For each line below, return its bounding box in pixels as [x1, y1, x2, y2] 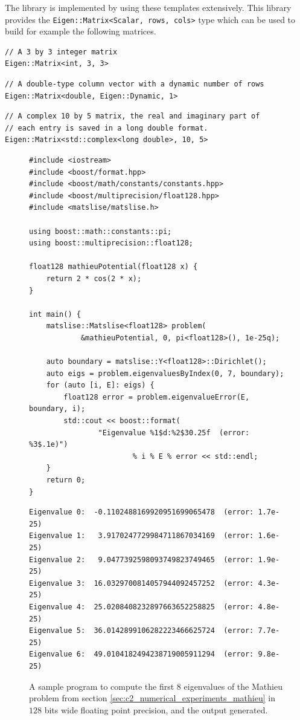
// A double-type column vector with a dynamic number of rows [5, 80, 264, 89]
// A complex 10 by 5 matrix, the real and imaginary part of [5, 112, 260, 121]
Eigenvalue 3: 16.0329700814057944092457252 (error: [29, 579, 254, 588]
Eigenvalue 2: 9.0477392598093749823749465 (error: [29, 555, 254, 564]
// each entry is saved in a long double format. [5, 123, 208, 132]
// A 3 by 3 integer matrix [5, 47, 118, 56]
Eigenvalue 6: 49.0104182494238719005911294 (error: [29, 650, 254, 659]
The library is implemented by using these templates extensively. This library [5, 1, 292, 13]
